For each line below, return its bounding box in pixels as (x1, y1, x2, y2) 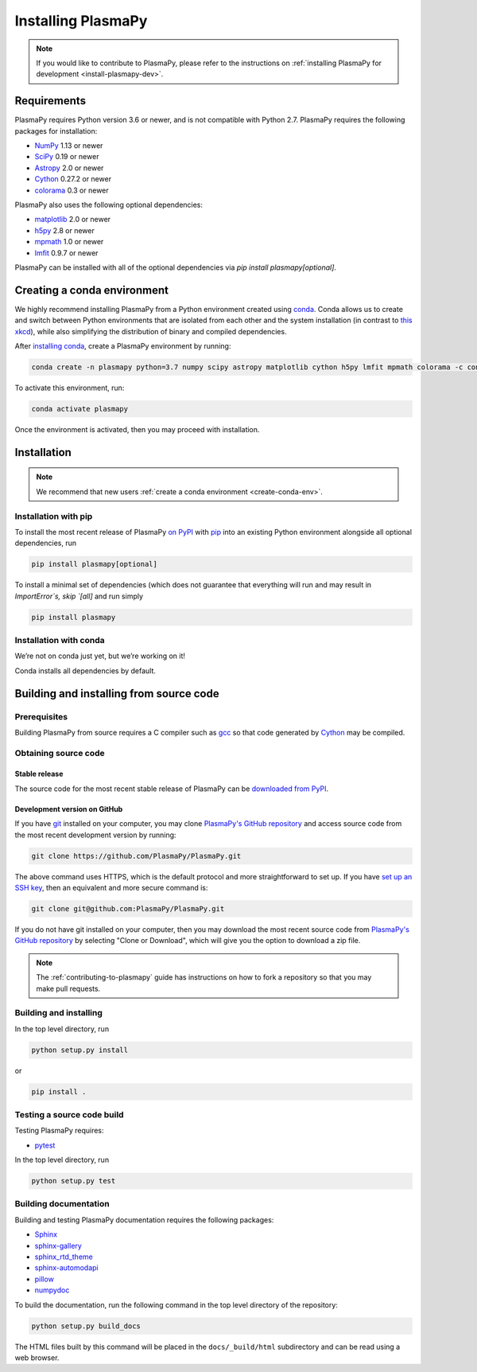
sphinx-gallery (34, 1241, 83, 1250)
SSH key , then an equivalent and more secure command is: (14, 883, 208, 892)
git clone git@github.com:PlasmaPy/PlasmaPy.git (31, 904, 225, 913)
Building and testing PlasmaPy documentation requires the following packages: (14, 1214, 274, 1225)
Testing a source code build (14, 1109, 124, 1120)
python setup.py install (31, 1045, 129, 1054)
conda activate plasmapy (31, 404, 129, 413)
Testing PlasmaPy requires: (14, 1126, 104, 1136)
